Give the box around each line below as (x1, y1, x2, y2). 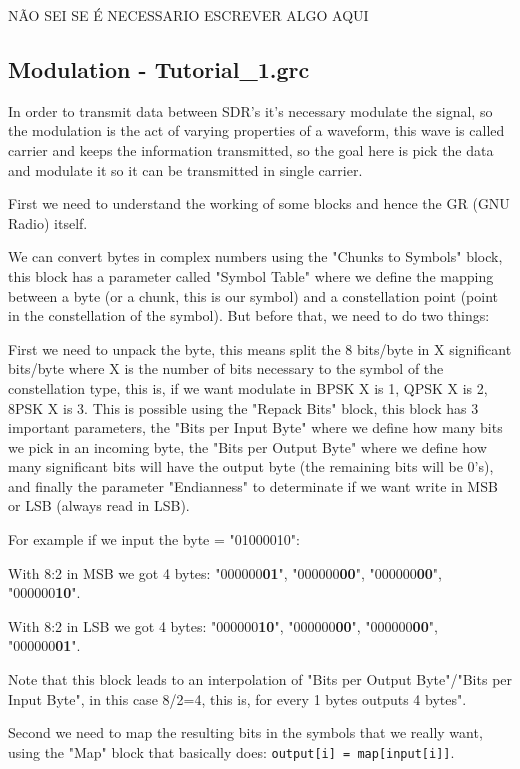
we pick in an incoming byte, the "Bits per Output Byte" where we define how (8, 436, 487, 457)
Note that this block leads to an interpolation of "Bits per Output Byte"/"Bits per (8, 669, 513, 690)
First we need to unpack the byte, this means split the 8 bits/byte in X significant (8, 338, 512, 359)
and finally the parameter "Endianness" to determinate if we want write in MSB (8, 475, 498, 496)
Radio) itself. (8, 212, 88, 233)
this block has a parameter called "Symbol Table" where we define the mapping (8, 265, 494, 286)
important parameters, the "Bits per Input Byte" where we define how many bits (8, 417, 503, 438)
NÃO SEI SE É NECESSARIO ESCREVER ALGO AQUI (8, 5, 369, 25)
